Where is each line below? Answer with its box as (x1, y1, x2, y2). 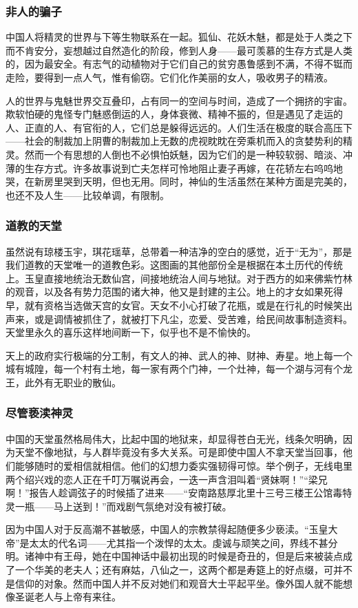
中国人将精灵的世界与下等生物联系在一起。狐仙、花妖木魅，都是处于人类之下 (6, 30, 352, 44)
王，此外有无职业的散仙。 (6, 375, 121, 389)
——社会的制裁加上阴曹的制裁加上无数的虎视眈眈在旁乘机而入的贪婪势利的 (6, 134, 343, 148)
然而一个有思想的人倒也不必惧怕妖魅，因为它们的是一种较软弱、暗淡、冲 (24, 147, 352, 161)
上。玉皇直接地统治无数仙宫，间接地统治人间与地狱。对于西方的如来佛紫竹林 (6, 271, 352, 285)
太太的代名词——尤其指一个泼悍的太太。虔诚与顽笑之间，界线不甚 (29, 535, 328, 549)
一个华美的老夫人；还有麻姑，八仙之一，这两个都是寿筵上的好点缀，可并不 (14, 563, 352, 577)
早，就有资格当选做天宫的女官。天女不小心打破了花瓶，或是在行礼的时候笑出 (6, 297, 352, 312)
